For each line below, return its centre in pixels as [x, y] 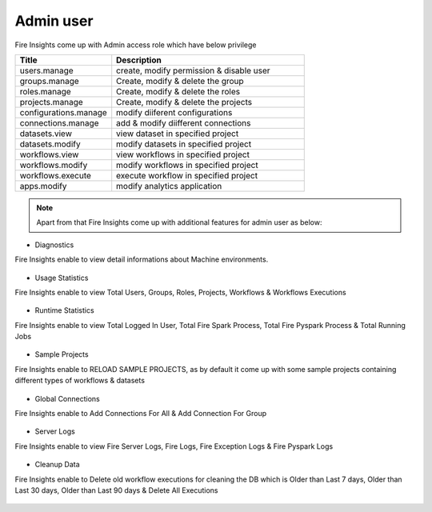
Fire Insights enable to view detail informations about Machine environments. [142, 259]
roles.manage [45, 91]
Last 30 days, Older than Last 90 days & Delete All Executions [116, 490]
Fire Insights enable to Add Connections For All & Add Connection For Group [141, 414]
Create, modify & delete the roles [178, 91]
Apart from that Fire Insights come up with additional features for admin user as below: [179, 222]
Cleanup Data [57, 465]
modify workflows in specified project [188, 165]
